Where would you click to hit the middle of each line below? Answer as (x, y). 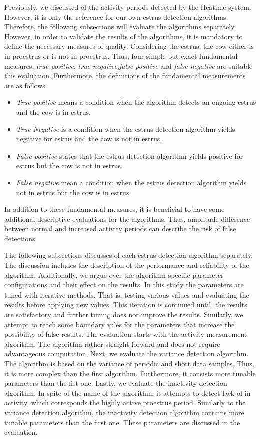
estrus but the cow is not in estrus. (69, 165)
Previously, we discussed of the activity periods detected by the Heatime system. (128, 7)
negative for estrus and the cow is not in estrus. (89, 139)
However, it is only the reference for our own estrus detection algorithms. (116, 16)
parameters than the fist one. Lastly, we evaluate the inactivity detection (116, 383)
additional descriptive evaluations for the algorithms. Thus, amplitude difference (127, 218)
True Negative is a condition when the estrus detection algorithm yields (125, 129)
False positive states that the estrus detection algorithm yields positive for (129, 155)
